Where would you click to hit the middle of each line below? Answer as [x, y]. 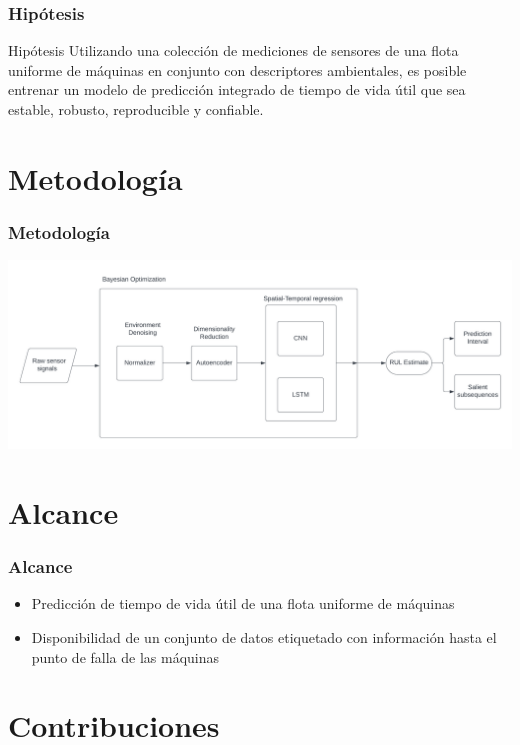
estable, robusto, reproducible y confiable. [136, 109]
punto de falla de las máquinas [125, 656]
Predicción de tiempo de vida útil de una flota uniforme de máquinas [243, 603]
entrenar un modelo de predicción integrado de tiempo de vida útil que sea [237, 89]
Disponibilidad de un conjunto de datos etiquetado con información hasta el [264, 636]
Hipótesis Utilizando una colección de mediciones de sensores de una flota [233, 50]
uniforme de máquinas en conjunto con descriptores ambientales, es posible [237, 69]
